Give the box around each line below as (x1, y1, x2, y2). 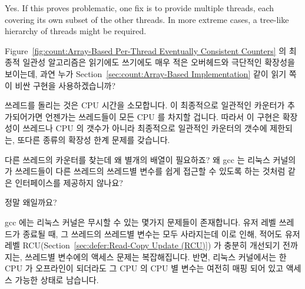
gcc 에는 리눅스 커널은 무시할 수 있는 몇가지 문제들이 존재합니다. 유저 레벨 (5, 215, 277, 228)
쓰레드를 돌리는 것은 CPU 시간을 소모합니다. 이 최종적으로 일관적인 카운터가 (5, 99, 285, 111)
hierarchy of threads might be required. (5, 25, 147, 37)
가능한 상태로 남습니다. (15, 273, 99, 285)
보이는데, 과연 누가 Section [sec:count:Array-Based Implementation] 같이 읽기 (5, 67, 287, 79)
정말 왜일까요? (5, 196, 57, 208)
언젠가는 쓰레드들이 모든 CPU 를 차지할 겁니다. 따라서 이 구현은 (45, 110, 280, 122)
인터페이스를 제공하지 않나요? (15, 176, 123, 188)
